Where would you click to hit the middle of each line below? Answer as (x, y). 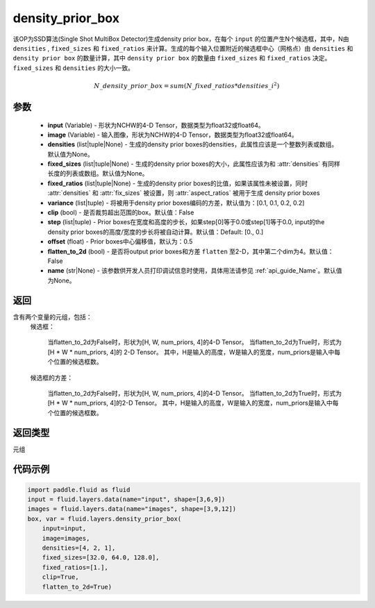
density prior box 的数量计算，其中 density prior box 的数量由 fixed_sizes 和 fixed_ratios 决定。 (172, 58)
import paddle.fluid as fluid (79, 490)
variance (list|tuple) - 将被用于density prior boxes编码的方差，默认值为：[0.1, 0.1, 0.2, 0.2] (176, 203)
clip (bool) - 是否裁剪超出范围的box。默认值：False (121, 212)
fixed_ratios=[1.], (75, 567)
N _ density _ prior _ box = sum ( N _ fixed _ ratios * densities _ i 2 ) (187, 85)
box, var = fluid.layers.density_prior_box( (105, 518)
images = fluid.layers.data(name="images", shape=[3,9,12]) (132, 509)
